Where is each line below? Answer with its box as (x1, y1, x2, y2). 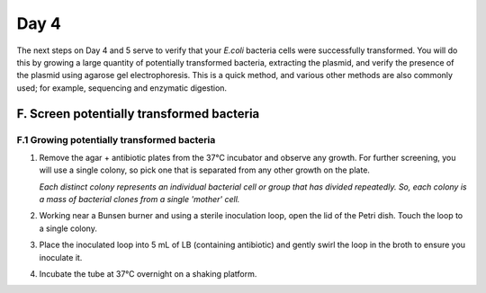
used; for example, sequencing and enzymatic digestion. (16, 82, 228, 93)
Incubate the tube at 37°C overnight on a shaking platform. (39, 269, 257, 279)
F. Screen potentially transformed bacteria (16, 106, 260, 121)
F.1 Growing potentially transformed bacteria (16, 133, 216, 146)
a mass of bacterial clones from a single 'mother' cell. (39, 194, 240, 205)
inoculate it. (39, 252, 83, 262)
